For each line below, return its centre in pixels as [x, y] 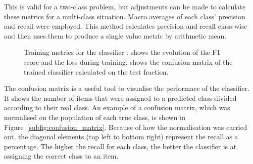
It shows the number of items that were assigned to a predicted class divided [120, 98]
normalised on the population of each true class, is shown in [95, 117]
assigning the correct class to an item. [61, 156]
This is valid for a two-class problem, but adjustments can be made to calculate [125, 6]
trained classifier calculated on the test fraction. [96, 71]
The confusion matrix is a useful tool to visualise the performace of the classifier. [127, 88]
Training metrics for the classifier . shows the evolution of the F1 [122, 52]
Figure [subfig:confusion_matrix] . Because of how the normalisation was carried [126, 127]
